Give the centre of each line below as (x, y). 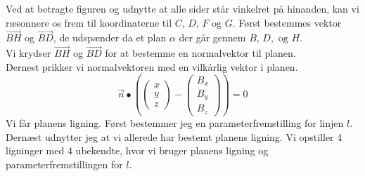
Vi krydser (28, 53)
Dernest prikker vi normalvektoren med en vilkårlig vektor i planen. (152, 66)
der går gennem (212, 38)
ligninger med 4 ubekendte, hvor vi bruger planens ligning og (137, 150)
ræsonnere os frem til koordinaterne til (89, 22)
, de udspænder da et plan (110, 38)
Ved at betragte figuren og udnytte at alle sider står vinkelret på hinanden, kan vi (182, 8)
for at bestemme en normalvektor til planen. (200, 53)
